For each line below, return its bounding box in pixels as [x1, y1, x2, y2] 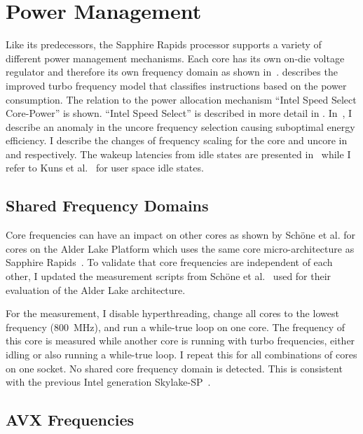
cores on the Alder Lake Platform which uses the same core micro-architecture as [6, 241, 355, 255]
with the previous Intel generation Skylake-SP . [6, 374, 211, 389]
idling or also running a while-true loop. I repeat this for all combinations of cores [6, 347, 357, 362]
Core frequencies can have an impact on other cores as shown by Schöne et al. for [6, 227, 355, 242]
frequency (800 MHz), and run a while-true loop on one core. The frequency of [6, 319, 345, 334]
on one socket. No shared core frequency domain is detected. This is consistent [6, 360, 343, 375]
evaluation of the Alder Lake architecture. [6, 282, 186, 297]
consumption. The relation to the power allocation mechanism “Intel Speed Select [6, 92, 357, 106]
